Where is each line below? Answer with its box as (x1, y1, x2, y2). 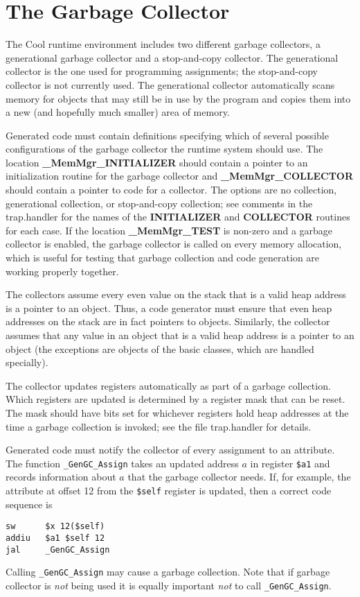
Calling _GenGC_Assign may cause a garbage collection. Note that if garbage (6, 564, 330, 579)
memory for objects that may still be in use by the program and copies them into (6, 91, 351, 105)
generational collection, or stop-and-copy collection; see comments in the (6, 196, 313, 210)
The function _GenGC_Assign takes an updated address (6, 456, 239, 470)
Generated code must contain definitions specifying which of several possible (6, 128, 329, 142)
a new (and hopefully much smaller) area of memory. (6, 105, 230, 119)
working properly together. (6, 263, 119, 278)
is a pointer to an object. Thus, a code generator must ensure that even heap (6, 300, 332, 315)
